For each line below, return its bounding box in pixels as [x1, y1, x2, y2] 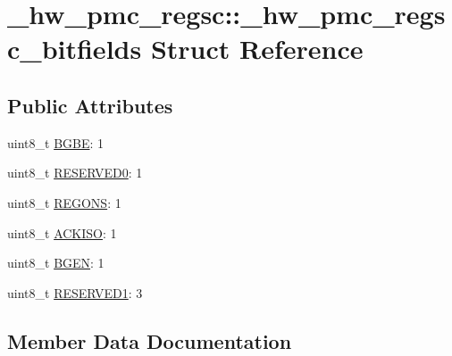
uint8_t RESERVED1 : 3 [7, 283, 143, 302]
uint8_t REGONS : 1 [7, 193, 121, 211]
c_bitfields [7, 30, 142, 67]
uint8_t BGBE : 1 [7, 133, 105, 152]
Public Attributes [7, 91, 173, 119]
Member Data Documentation [7, 327, 292, 354]
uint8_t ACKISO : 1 [7, 223, 117, 242]
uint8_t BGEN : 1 [7, 253, 105, 272]
